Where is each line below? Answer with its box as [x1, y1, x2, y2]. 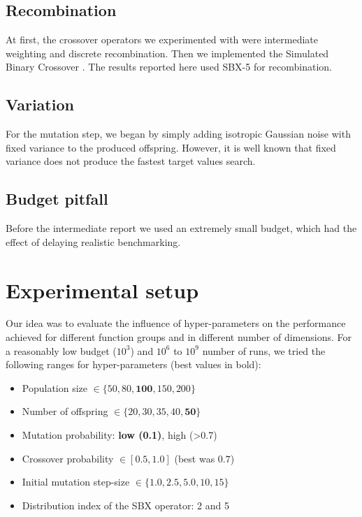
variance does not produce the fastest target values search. [6, 154, 256, 168]
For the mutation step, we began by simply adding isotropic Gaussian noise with [6, 126, 351, 141]
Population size [22, 380, 88, 395]
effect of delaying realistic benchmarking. [6, 234, 181, 249]
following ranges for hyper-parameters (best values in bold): [6, 357, 261, 372]
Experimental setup [6, 275, 199, 304]
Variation [6, 94, 74, 115]
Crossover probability [22, 451, 114, 465]
